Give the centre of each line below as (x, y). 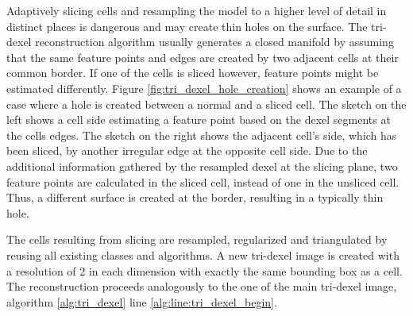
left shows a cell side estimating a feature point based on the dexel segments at (199, 119)
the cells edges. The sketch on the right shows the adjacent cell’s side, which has (202, 135)
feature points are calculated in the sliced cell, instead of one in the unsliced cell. (203, 181)
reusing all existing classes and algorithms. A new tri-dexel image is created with (203, 254)
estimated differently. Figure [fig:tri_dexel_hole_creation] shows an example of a (204, 88)
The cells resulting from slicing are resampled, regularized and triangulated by (197, 239)
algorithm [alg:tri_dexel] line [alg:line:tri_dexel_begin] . (142, 301)
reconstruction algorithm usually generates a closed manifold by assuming (214, 42)
